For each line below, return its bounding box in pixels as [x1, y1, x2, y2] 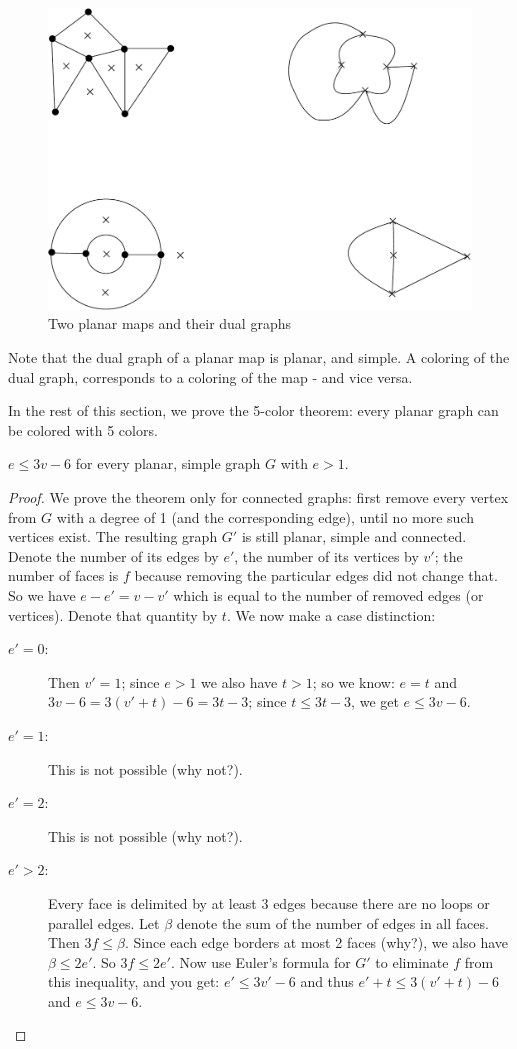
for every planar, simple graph [75, 453, 261, 474]
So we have [8, 584, 76, 605]
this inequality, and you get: [48, 971, 220, 992]
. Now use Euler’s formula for [170, 951, 351, 972]
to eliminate [375, 951, 449, 972]
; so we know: [312, 671, 395, 692]
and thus [300, 971, 354, 992]
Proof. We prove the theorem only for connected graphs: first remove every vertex [8, 487, 509, 507]
